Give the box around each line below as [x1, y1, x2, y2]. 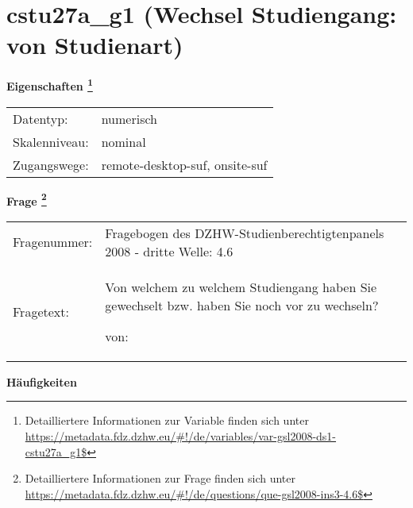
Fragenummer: [13, 233, 93, 252]
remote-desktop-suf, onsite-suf [101, 155, 268, 174]
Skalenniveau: [13, 132, 89, 151]
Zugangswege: [13, 155, 89, 174]
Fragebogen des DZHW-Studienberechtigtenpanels [105, 223, 384, 242]
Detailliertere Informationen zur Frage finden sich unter [25, 470, 296, 487]
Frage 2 [6, 190, 47, 209]
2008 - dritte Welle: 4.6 [105, 241, 234, 260]
